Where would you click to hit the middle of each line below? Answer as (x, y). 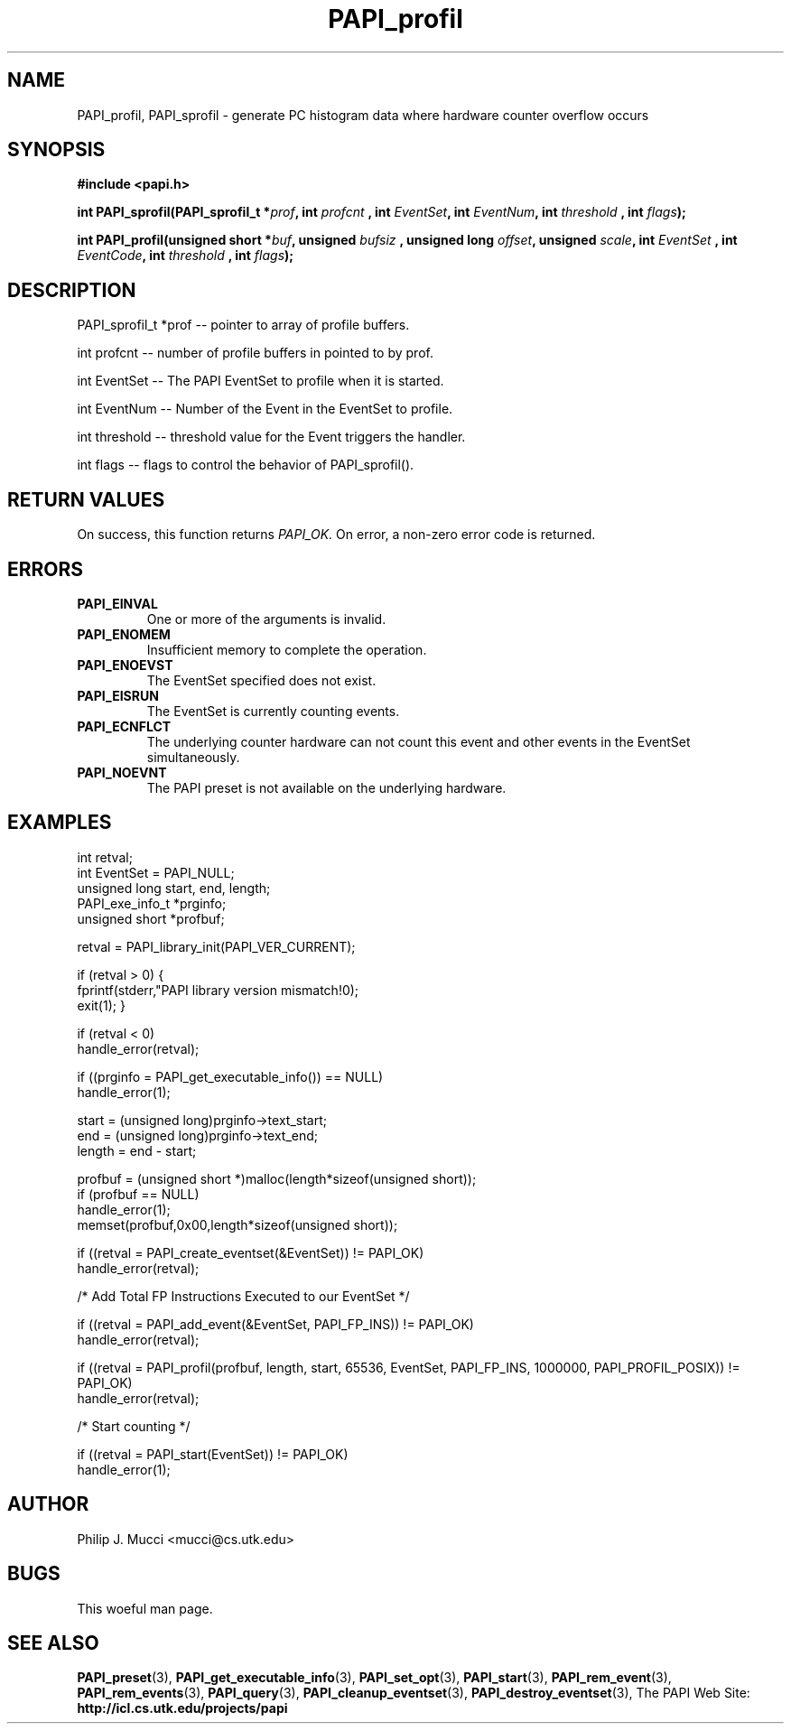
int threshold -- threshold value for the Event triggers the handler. (271, 437)
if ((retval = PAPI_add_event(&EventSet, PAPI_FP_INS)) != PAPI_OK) (275, 1324)
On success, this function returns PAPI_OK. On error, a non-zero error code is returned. (336, 535)
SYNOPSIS (56, 150)
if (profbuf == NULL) (138, 1194)
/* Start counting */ (134, 1426)
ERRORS (46, 569)
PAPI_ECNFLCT (124, 726)
